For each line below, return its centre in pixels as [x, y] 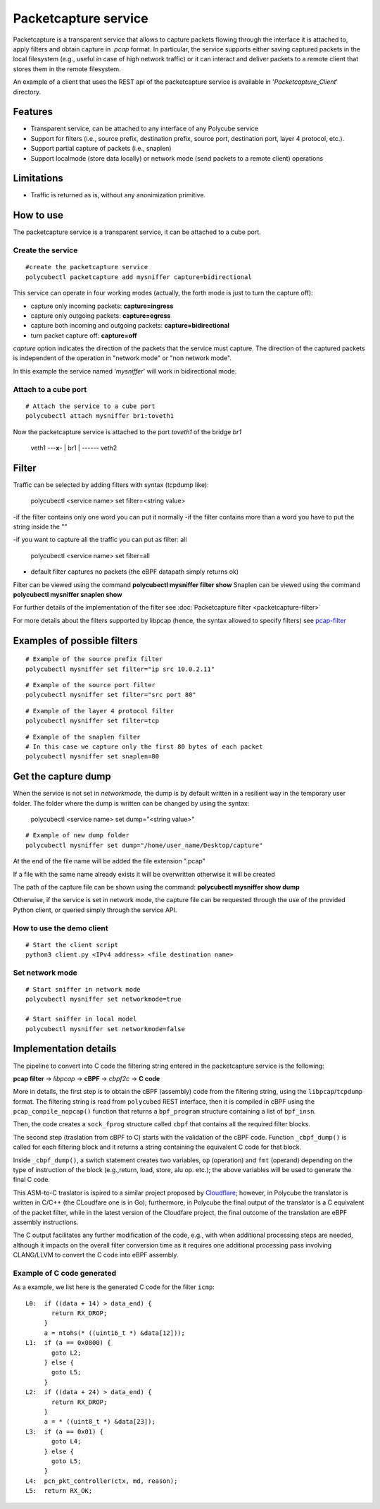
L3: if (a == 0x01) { [65, 1431]
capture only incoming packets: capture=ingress [102, 306]
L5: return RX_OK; [59, 1491]
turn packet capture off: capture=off [84, 335]
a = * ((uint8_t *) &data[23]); [100, 1422]
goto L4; [66, 1442]
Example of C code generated [65, 1273]
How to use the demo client [61, 928]
